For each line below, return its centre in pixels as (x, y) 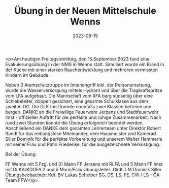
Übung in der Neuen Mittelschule (85, 11)
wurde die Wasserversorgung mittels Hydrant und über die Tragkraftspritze (84, 90)
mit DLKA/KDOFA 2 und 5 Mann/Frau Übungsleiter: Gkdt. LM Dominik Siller (83, 169)
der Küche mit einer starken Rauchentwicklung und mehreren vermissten (82, 70)
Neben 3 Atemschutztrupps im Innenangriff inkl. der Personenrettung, (78, 85)
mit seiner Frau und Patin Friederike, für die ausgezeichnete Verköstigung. (83, 144)
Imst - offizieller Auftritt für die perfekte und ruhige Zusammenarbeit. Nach (83, 117)
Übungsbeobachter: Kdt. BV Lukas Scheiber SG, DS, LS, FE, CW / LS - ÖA (82, 175)
